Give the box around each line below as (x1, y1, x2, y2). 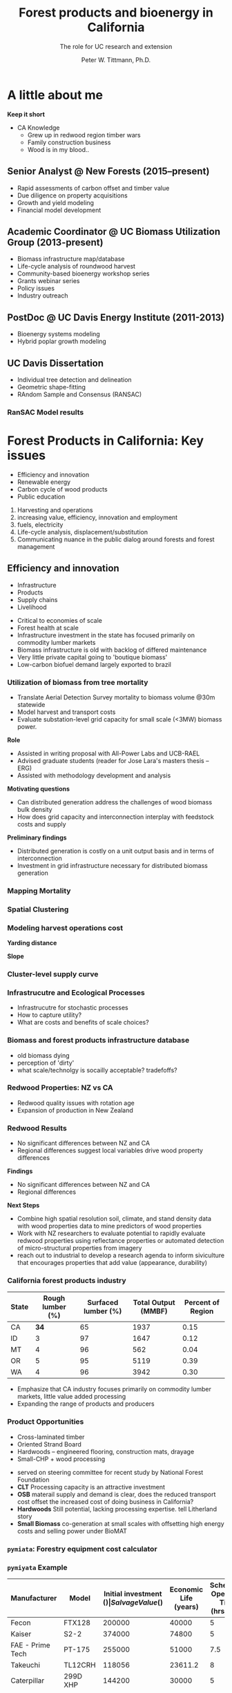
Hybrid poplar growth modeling (17, 337, 107, 346)
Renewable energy (17, 478, 71, 486)
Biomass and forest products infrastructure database (7, 1036, 190, 1045)
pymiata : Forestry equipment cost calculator (7, 1544, 157, 1554)
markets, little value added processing (17, 1393, 126, 1401)
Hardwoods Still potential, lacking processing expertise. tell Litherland (17, 1505, 217, 1513)
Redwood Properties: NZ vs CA (7, 1083, 114, 1092)
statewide (17, 700, 46, 708)
